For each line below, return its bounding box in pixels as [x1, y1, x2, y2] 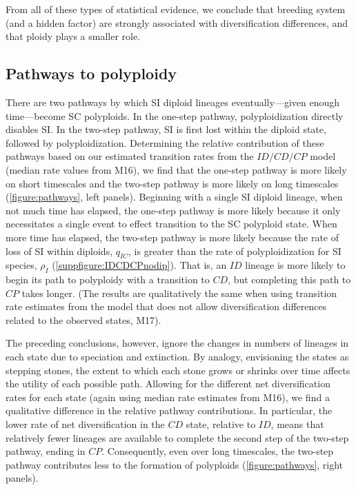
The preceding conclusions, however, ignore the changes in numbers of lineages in [6, 336, 349, 350]
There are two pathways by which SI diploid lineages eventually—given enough [6, 94, 340, 109]
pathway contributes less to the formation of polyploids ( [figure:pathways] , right [6, 457, 344, 471]
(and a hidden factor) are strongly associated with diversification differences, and [6, 15, 348, 30]
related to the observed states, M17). [6, 312, 161, 327]
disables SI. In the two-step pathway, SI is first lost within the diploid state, [6, 122, 326, 136]
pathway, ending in [6, 444, 86, 458]
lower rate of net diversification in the [6, 417, 165, 431]
